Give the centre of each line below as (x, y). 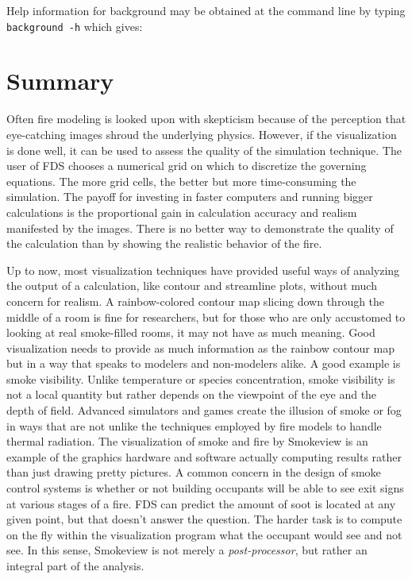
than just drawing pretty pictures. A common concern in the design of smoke (194, 472)
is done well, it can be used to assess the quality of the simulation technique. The (204, 150)
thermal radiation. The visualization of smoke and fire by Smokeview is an (187, 441)
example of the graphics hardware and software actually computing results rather (204, 456)
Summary (60, 81)
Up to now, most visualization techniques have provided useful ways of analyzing (203, 270)
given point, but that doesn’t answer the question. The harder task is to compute (204, 519)
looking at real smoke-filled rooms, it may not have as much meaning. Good (191, 332)
